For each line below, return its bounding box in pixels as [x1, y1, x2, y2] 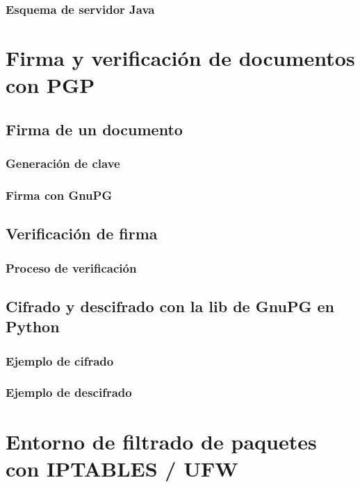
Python [6, 316, 60, 337]
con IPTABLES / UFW [6, 454, 238, 482]
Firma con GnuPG [6, 186, 113, 203]
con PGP [6, 71, 95, 99]
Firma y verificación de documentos [6, 44, 355, 72]
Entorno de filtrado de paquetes [6, 427, 317, 455]
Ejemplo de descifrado [6, 384, 132, 401]
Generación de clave [6, 155, 120, 172]
